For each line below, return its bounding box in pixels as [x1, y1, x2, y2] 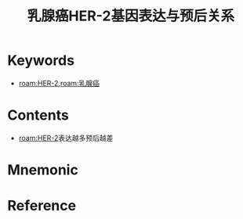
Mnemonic [7, 161, 79, 179]
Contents [7, 106, 70, 124]
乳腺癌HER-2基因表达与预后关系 [27, 7, 235, 25]
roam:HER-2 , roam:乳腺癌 [18, 78, 100, 88]
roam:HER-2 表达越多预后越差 [18, 133, 114, 142]
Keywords [7, 52, 75, 70]
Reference [7, 197, 76, 215]
